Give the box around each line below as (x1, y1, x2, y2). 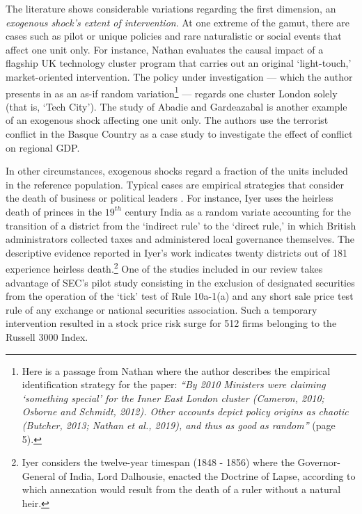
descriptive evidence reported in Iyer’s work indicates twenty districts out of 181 (6, 245, 347, 259)
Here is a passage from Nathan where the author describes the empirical (22, 363, 331, 378)
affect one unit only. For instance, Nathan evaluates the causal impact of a (6, 42, 324, 56)
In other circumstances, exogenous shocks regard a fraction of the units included (6, 163, 348, 178)
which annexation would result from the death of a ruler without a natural (22, 482, 341, 497)
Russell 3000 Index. (6, 329, 88, 344)
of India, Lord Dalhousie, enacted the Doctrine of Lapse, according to (58, 468, 356, 483)
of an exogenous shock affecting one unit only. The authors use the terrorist (6, 113, 329, 127)
